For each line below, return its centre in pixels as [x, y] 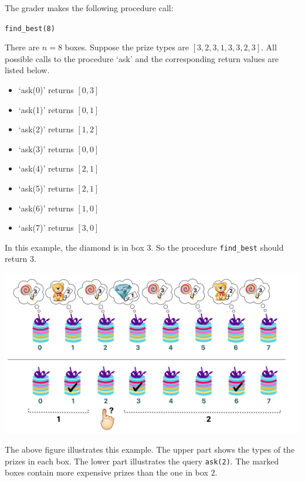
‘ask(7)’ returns [46, 228]
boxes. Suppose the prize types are [127, 47]
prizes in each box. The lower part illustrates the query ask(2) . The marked [142, 461]
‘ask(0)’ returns [46, 90]
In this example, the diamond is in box [74, 247]
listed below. [27, 70]
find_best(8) [30, 28]
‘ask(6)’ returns [46, 208]
